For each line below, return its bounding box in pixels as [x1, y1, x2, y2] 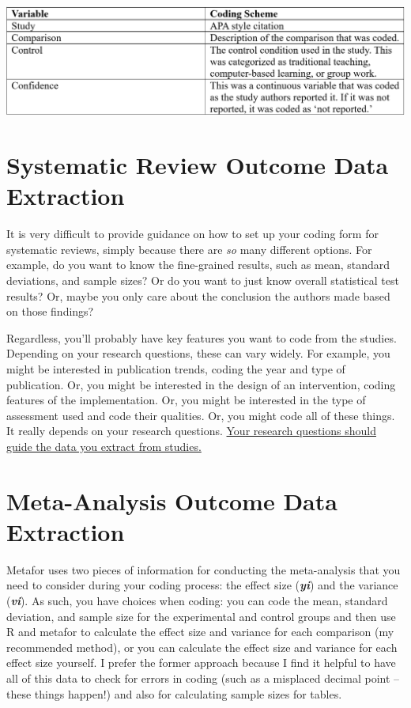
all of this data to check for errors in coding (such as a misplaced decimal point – [6, 670, 400, 686]
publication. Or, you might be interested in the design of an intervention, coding [6, 376, 396, 392]
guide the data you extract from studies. [6, 437, 202, 454]
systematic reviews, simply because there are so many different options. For [6, 240, 372, 257]
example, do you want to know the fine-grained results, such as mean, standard [6, 256, 390, 273]
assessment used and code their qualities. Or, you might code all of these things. [6, 407, 395, 423]
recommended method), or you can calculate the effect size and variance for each [6, 638, 398, 655]
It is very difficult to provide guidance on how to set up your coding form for [6, 225, 379, 242]
